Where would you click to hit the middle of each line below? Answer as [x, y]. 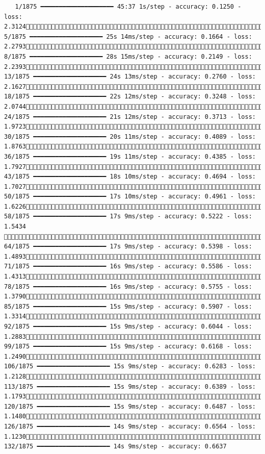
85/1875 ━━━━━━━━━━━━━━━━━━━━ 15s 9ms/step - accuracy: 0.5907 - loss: [128, 306]
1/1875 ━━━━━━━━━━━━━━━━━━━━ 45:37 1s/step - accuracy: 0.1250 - [128, 7]
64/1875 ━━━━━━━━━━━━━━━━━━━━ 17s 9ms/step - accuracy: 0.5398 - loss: [128, 247]
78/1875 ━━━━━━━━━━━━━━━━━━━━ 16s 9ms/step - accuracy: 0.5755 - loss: [128, 286]
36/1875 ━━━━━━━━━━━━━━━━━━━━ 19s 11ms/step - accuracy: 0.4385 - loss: [130, 156]
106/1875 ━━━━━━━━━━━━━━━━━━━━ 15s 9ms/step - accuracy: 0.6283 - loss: [130, 367]
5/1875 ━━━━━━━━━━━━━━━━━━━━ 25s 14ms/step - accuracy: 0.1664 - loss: [128, 36]
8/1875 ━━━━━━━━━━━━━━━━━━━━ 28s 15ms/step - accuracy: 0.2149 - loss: [128, 56]
